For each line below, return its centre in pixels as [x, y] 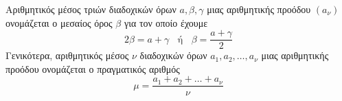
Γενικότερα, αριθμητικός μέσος [67, 55]
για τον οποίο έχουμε [166, 22]
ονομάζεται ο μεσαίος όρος [59, 22]
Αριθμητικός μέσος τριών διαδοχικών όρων [91, 9]
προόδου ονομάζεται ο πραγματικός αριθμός [93, 68]
